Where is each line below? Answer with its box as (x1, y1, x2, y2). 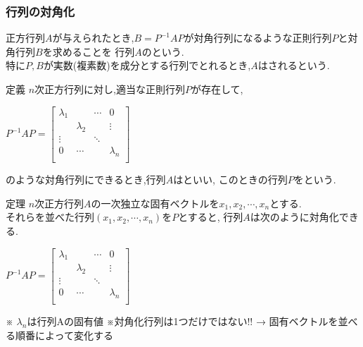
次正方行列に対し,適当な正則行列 (34, 82, 185, 96)
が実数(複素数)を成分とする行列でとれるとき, (43, 58, 251, 73)
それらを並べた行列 (6, 209, 94, 224)
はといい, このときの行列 (173, 172, 288, 187)
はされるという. (257, 58, 330, 73)
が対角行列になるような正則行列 (184, 30, 332, 45)
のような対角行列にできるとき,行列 (6, 172, 166, 187)
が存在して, (191, 82, 243, 96)
